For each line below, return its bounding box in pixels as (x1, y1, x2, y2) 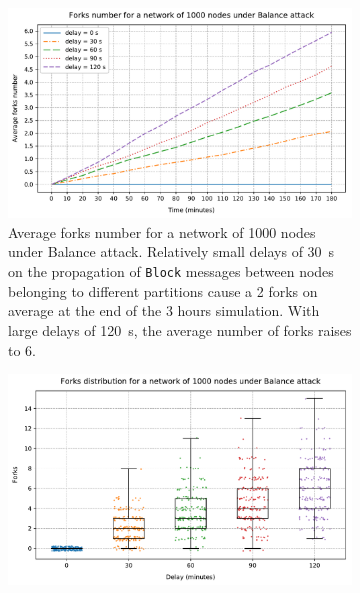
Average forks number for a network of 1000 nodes (8, 221, 316, 242)
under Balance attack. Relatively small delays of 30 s (8, 241, 335, 262)
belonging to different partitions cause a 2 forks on (8, 280, 318, 301)
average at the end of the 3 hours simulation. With (8, 300, 320, 321)
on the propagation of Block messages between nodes (8, 261, 334, 282)
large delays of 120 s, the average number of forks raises (8, 319, 352, 340)
